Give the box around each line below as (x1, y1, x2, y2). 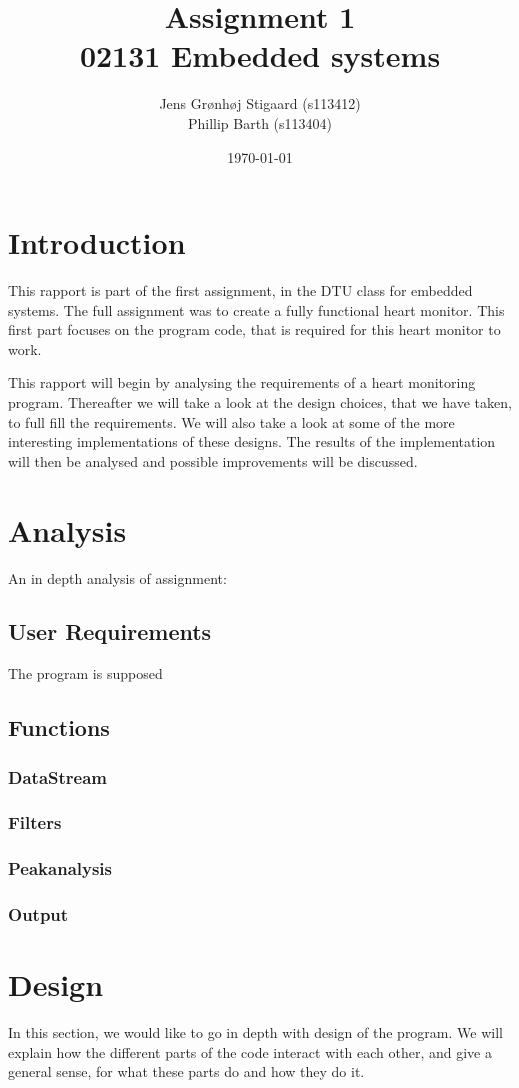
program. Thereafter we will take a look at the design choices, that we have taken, (8, 392, 512, 412)
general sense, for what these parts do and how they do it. (8, 1061, 365, 1082)
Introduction (8, 222, 186, 263)
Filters (8, 810, 62, 835)
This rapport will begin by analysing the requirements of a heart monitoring (8, 372, 476, 393)
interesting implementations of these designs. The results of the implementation (8, 431, 496, 452)
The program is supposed (8, 663, 163, 684)
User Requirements (8, 616, 212, 647)
